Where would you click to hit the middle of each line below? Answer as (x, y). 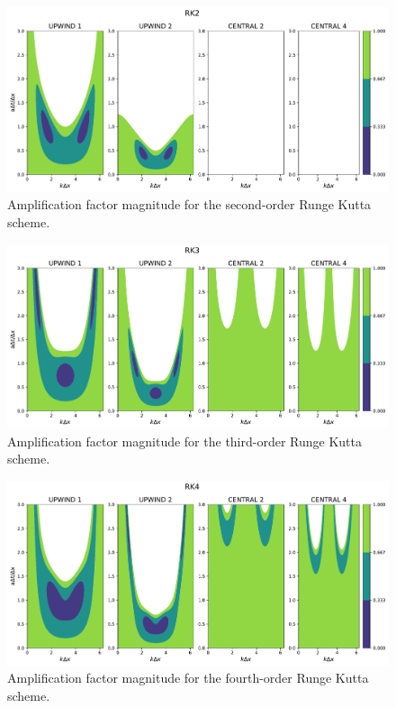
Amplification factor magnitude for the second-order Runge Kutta (189, 204)
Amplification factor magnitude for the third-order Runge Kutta (185, 441)
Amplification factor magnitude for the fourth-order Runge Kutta (188, 678)
